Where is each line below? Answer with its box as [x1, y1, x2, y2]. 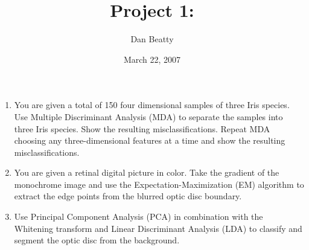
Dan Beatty [130, 33, 174, 45]
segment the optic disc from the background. [14, 234, 180, 246]
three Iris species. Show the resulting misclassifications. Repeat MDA [14, 122, 270, 135]
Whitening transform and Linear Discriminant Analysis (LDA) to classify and [14, 222, 302, 234]
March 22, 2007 [123, 53, 181, 65]
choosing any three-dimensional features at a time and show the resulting [14, 134, 285, 147]
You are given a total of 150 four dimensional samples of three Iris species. [14, 98, 290, 111]
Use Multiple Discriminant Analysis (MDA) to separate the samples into [14, 110, 283, 123]
